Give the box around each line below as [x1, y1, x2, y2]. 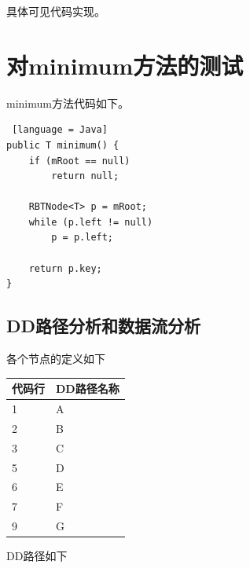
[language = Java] [12, 124, 108, 136]
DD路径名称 [56, 380, 119, 397]
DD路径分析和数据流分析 [6, 313, 201, 338]
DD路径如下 [6, 548, 68, 564]
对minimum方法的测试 [6, 49, 244, 81]
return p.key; [28, 262, 102, 274]
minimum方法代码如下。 [6, 94, 129, 111]
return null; [51, 170, 119, 182]
